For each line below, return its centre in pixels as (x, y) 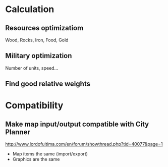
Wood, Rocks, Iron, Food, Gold (37, 40)
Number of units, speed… (32, 68)
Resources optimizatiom (44, 28)
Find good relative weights (48, 84)
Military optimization (39, 56)
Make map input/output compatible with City (77, 124)
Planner (18, 132)
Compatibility (34, 106)
